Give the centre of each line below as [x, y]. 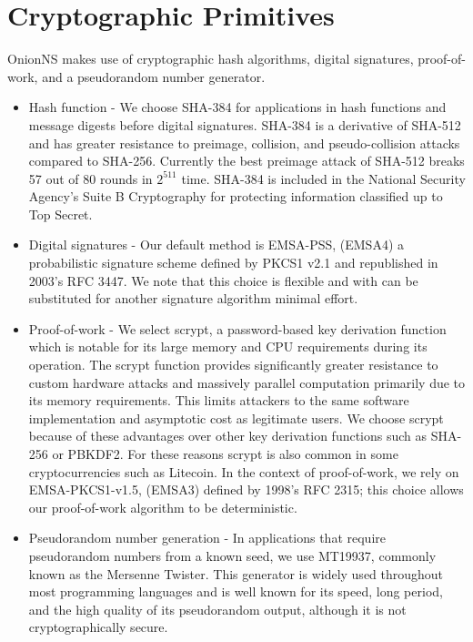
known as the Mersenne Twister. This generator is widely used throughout [236, 573]
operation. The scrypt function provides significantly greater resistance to [233, 365]
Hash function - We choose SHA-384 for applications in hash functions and [237, 107]
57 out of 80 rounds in [91, 178]
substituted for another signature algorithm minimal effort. [193, 298]
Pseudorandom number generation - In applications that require [207, 538]
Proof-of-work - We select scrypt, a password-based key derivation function [237, 328]
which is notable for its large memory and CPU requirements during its [228, 346]
